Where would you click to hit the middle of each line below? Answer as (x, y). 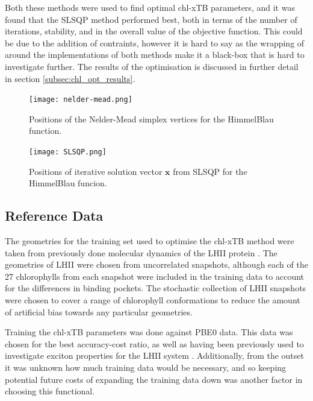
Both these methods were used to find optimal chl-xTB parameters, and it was (150, 7)
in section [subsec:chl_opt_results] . (70, 78)
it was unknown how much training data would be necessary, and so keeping (146, 367)
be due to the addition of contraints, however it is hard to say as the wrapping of (155, 43)
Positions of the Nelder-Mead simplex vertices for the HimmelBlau (151, 118)
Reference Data (54, 216)
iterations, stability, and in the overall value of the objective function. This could (154, 31)
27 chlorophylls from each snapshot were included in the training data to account (155, 276)
